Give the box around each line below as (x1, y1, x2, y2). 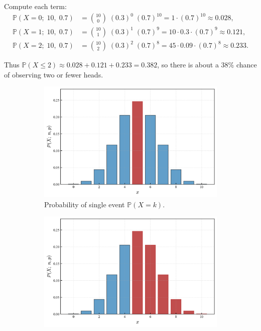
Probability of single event (44, 199, 125, 209)
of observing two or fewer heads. (4, 69, 103, 79)
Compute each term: (4, 1, 67, 11)
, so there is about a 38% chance (157, 59, 257, 70)
